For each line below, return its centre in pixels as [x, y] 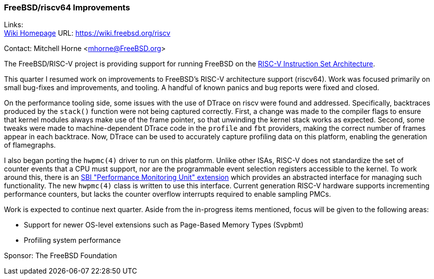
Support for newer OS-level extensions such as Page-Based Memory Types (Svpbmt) [164, 225]
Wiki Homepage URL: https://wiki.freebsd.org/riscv [87, 33]
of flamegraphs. [30, 145]
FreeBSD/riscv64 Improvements [67, 7]
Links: [14, 25]
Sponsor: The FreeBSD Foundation [61, 256]
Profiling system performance [72, 240]
